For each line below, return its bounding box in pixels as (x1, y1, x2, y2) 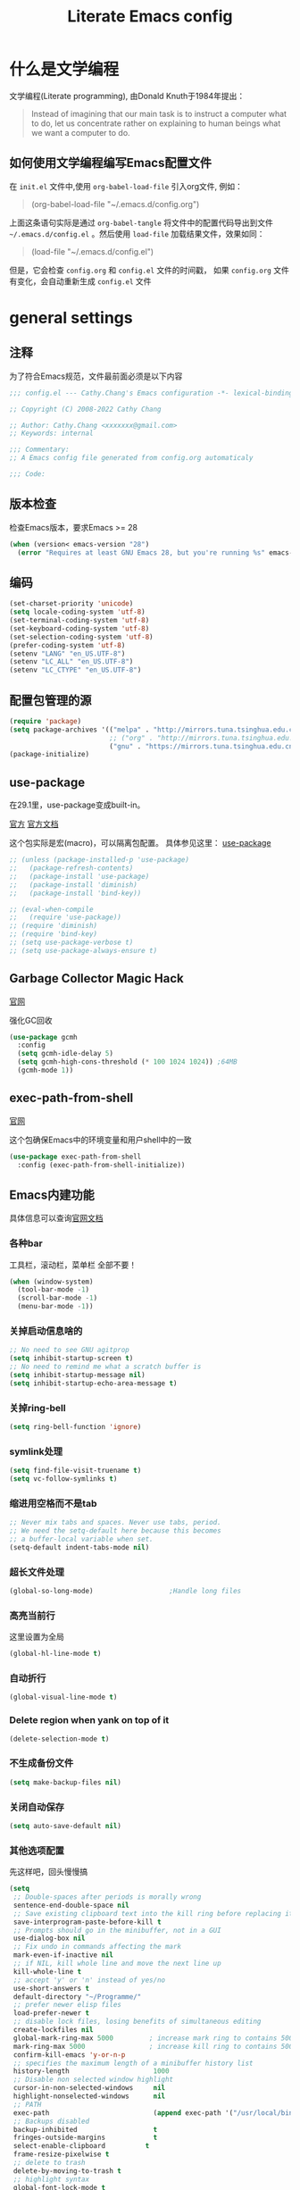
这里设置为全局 (9, 1632, 64, 1642)
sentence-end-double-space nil (12, 1901, 129, 1910)
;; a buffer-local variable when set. (9, 1534, 154, 1544)
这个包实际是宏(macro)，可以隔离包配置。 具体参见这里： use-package (9, 838, 271, 848)
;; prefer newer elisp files (12, 2001, 122, 2010)
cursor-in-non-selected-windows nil (12, 2084, 166, 2093)
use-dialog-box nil (12, 1934, 87, 1943)
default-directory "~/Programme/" (12, 1992, 142, 2002)
